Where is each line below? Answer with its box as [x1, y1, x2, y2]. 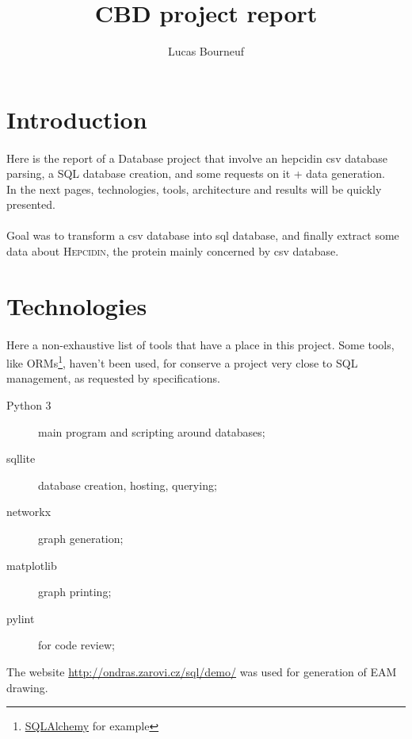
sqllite [6, 450, 36, 467]
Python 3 [6, 397, 51, 414]
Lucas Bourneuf [167, 43, 245, 60]
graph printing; [38, 583, 112, 600]
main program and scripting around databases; [38, 423, 265, 440]
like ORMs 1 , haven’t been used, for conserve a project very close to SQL [6, 352, 358, 371]
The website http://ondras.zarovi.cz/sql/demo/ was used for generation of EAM [6, 664, 397, 679]
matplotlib [6, 556, 57, 573]
